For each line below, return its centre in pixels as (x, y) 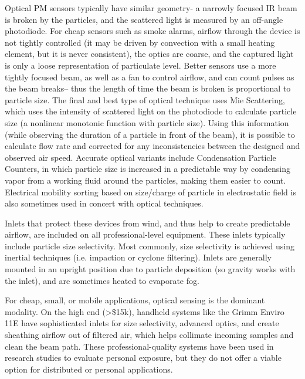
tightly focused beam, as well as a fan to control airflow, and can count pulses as (150, 77)
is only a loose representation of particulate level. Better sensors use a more (140, 65)
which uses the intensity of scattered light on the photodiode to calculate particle (151, 111)
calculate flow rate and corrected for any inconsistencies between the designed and (152, 146)
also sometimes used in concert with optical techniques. (104, 203)
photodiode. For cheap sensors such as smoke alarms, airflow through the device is (152, 31)
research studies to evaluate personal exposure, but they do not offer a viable (143, 358)
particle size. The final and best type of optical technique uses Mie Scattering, (145, 99)
